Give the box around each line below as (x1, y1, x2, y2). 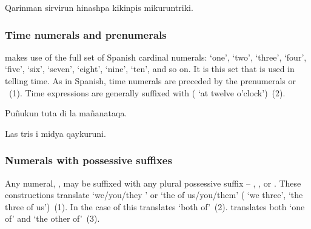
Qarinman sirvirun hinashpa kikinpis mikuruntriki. (5, 1, 193, 13)
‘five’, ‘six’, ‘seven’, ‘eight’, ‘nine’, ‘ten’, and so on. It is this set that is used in (5, 62, 295, 75)
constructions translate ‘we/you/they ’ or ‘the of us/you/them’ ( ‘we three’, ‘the (5, 188, 303, 201)
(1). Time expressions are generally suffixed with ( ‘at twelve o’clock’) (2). (8, 86, 286, 99)
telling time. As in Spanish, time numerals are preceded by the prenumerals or (5, 75, 296, 87)
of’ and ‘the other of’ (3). (5, 212, 100, 225)
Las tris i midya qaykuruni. (5, 127, 106, 139)
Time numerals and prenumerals (5, 27, 167, 42)
